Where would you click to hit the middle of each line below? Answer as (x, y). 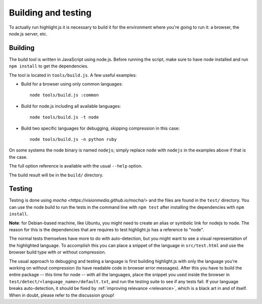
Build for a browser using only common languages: (72, 84)
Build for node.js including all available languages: (71, 106)
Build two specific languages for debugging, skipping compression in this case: (100, 128)
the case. (18, 157)
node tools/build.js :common (64, 95)
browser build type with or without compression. (57, 252)
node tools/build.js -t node (64, 117)
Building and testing (50, 13)
